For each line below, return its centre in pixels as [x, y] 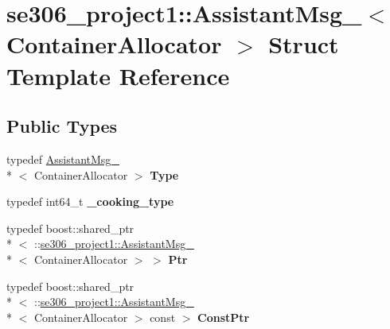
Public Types [62, 126]
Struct [304, 44]
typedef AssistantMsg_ [63, 159]
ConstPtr [224, 317]
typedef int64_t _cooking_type [90, 201]
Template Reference [118, 75]
